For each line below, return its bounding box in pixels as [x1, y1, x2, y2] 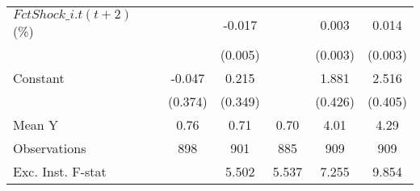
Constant [13, 69, 65, 87]
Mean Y [13, 115, 59, 134]
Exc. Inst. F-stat [13, 162, 107, 181]
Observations [13, 139, 86, 157]
